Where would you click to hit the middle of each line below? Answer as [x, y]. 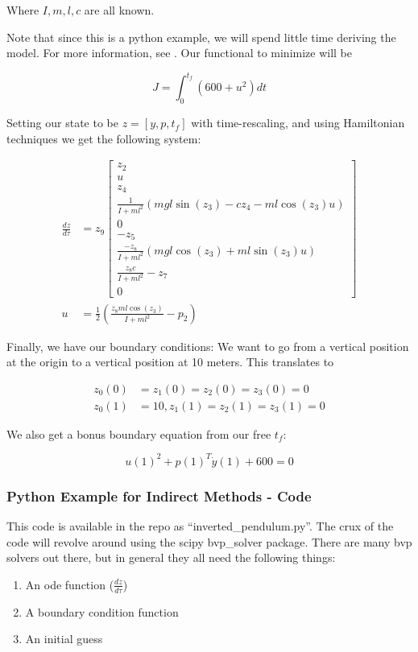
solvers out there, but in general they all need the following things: [171, 557]
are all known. [119, 10]
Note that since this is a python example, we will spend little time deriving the [201, 37]
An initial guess [64, 639]
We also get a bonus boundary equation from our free [139, 433]
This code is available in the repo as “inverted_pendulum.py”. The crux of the [200, 526]
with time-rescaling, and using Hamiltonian [298, 123]
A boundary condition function [102, 611]
